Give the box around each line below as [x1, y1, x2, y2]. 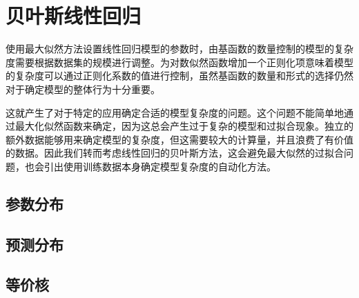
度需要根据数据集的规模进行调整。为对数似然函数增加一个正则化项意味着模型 [6, 54, 353, 69]
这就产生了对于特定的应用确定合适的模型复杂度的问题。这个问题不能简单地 [6, 105, 344, 119]
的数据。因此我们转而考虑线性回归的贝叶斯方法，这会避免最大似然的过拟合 [6, 146, 344, 160]
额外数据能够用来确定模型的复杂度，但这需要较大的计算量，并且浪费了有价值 [6, 132, 353, 146]
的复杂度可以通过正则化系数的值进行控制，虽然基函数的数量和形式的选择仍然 [6, 68, 353, 83]
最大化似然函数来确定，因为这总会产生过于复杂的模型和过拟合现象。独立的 [14, 119, 353, 133]
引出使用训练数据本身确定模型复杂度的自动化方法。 [43, 159, 276, 173]
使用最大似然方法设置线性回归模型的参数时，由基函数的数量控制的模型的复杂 [6, 41, 353, 56]
